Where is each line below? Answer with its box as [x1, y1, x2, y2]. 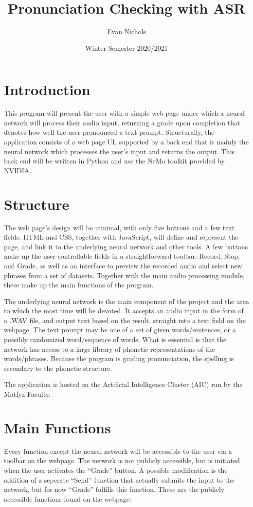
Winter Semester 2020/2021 [85, 42, 168, 53]
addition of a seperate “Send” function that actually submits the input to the [4, 474, 235, 485]
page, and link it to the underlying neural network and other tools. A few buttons [4, 241, 248, 251]
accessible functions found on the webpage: [4, 493, 131, 504]
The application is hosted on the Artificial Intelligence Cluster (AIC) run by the [4, 379, 243, 389]
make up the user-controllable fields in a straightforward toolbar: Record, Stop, [4, 251, 240, 261]
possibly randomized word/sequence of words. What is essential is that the [4, 334, 227, 345]
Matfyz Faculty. [4, 389, 51, 399]
